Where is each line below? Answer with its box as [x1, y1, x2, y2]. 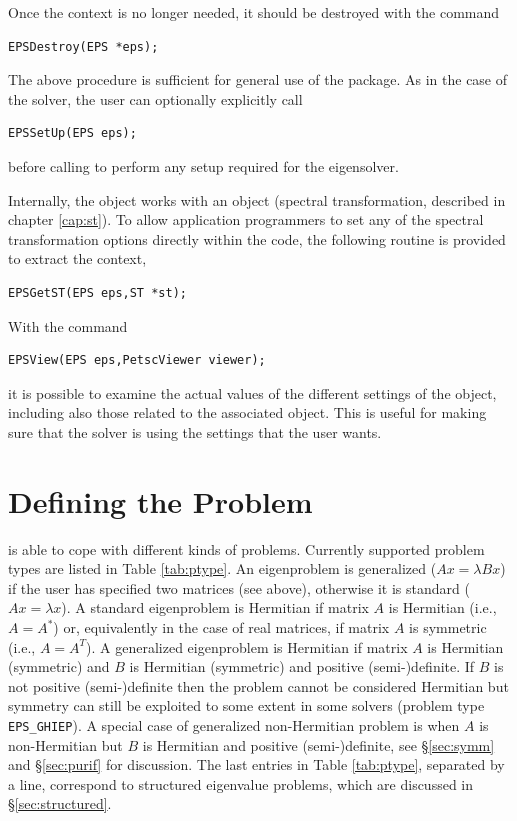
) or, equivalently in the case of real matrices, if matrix [53, 617, 390, 637]
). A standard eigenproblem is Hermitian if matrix [61, 597, 369, 618]
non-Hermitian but [8, 734, 123, 755]
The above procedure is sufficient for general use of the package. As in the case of [8, 69, 508, 90]
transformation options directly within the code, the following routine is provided [8, 228, 506, 249]
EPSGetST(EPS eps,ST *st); [8, 285, 187, 300]
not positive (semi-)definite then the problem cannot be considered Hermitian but [8, 675, 509, 696]
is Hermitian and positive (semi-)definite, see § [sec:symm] [142, 734, 495, 755]
